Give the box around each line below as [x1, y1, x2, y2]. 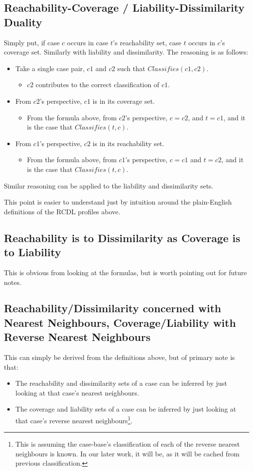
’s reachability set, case [113, 37, 181, 47]
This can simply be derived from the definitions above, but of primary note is [4, 352, 235, 362]
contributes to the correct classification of [36, 79, 160, 90]
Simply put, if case [4, 37, 60, 47]
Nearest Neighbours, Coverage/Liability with [4, 315, 236, 330]
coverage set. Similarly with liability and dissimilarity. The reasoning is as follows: [4, 47, 248, 57]
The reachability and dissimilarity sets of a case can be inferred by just [15, 378, 227, 388]
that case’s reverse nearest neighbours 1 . [15, 414, 133, 425]
